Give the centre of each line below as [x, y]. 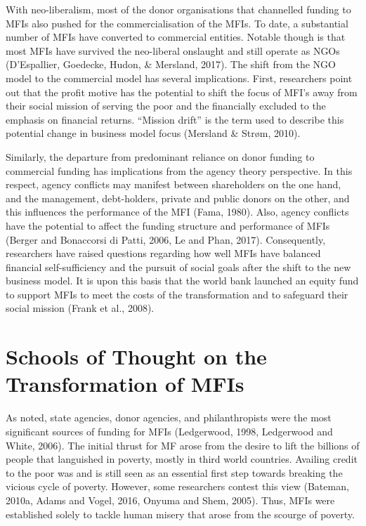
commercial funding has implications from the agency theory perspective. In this [179, 170]
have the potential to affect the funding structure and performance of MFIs [168, 225]
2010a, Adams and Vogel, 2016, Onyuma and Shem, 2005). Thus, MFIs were [170, 500]
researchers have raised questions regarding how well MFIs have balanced [163, 253]
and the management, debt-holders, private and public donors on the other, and [178, 198]
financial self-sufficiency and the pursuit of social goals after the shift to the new [178, 267]
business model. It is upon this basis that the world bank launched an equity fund [182, 281]
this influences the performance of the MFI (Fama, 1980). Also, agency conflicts [177, 212]
